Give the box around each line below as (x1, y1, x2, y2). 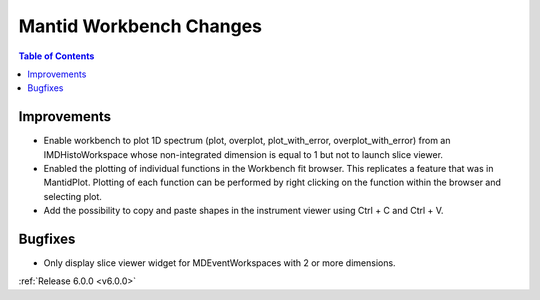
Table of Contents (18, 50, 95, 62)
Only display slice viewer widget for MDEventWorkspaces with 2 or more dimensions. (43, 257, 396, 269)
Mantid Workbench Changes (18, 15, 262, 37)
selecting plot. (43, 190, 102, 202)
